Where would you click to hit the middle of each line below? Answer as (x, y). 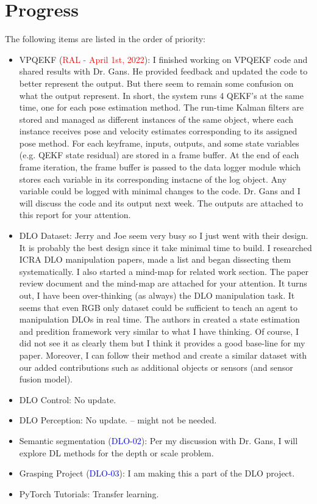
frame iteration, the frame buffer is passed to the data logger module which (160, 167)
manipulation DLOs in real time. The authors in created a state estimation (159, 319)
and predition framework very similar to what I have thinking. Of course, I (159, 331)
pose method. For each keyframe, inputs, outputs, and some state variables (159, 143)
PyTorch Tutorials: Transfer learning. (89, 493)
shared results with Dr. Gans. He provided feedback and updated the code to (163, 71)
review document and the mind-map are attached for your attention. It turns (163, 283)
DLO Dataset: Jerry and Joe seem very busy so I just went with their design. (164, 236)
